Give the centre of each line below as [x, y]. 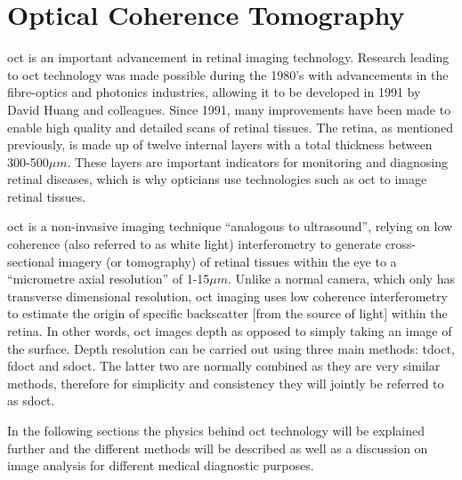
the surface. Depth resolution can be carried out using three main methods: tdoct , [231, 348]
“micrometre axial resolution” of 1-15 [109, 279]
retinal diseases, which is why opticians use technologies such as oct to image [217, 179]
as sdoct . [31, 400]
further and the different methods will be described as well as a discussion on [218, 448]
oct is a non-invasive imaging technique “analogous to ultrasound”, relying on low [230, 226]
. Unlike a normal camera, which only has [341, 279]
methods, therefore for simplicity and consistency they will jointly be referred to [226, 383]
